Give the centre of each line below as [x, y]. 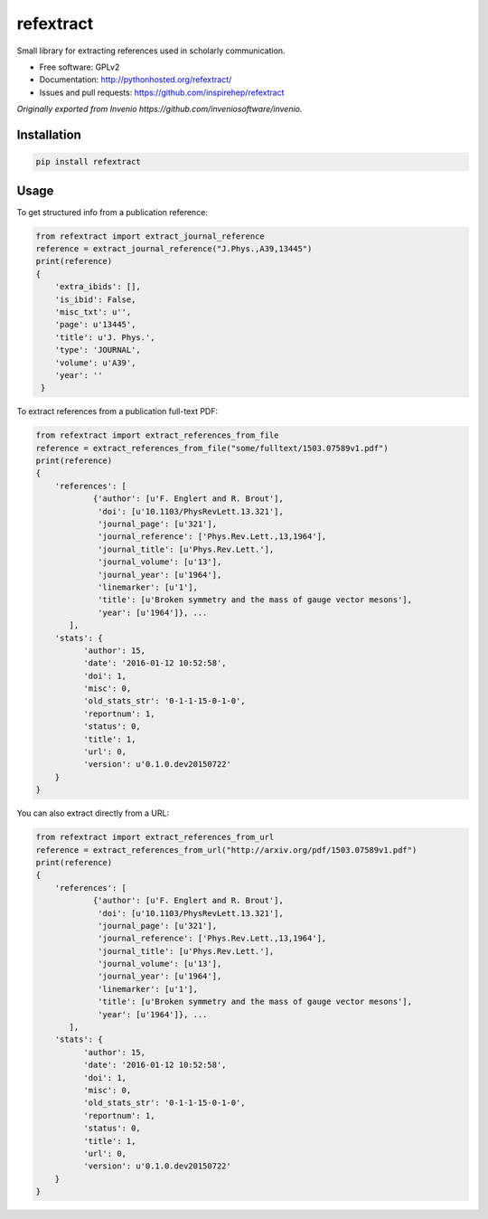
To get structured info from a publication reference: [112, 212]
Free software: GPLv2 [80, 67]
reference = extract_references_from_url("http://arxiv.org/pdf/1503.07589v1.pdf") [226, 850]
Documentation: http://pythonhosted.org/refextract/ [136, 80]
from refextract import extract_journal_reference [150, 236]
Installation [49, 134]
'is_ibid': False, [95, 299]
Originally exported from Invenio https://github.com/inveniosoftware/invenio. [160, 109]
